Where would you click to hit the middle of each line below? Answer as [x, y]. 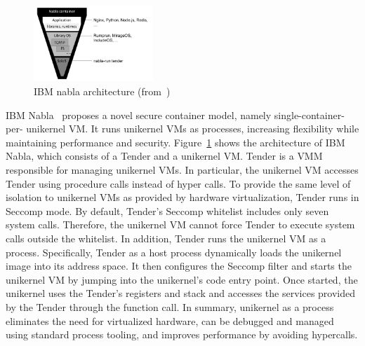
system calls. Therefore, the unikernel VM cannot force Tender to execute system [180, 224]
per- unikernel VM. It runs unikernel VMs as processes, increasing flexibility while [182, 129]
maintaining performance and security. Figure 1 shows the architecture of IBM [175, 142]
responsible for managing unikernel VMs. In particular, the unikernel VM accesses [182, 170]
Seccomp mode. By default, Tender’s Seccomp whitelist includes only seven [167, 210]
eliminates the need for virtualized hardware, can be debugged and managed [170, 320]
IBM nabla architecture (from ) [102, 91]
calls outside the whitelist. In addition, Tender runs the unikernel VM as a [166, 238]
